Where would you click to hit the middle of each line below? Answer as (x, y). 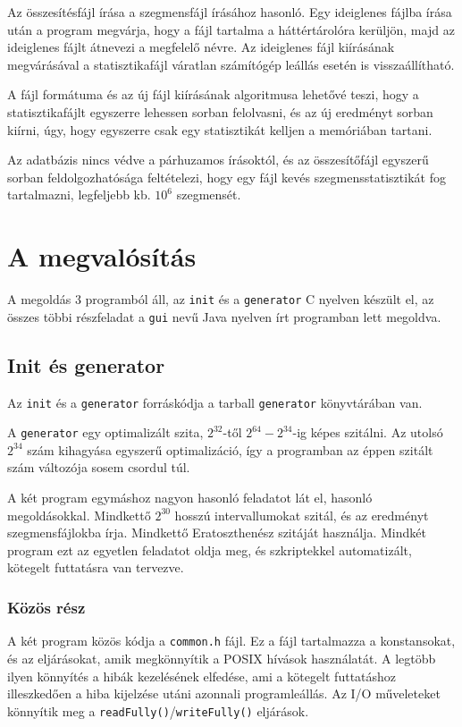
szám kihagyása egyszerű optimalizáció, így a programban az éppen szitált (230, 449)
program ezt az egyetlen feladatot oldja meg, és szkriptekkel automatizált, (210, 549)
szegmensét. (209, 194)
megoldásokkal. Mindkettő (79, 515)
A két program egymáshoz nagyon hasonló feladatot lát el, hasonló (190, 498)
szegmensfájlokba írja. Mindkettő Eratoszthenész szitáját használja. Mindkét (217, 533)
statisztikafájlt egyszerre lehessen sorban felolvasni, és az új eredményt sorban (220, 111)
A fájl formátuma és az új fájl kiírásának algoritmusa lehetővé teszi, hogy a (213, 94)
